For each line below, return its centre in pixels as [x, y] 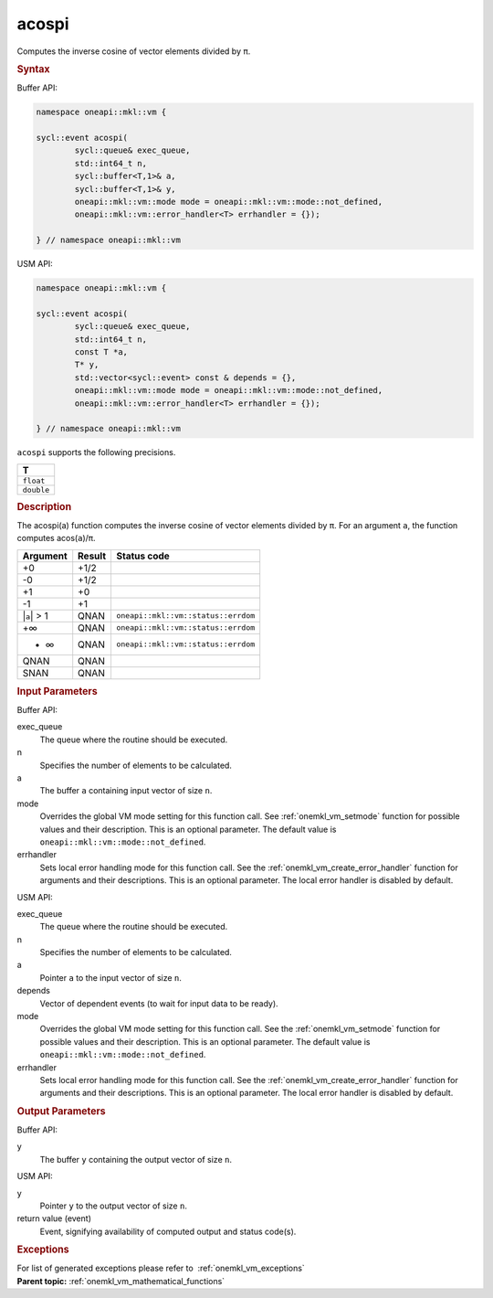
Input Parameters [57, 691]
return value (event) [54, 1218]
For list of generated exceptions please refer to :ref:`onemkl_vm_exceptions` [161, 1268]
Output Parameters [61, 1111]
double [36, 489]
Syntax [33, 69]
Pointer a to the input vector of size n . [111, 977]
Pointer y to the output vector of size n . [113, 1206]
